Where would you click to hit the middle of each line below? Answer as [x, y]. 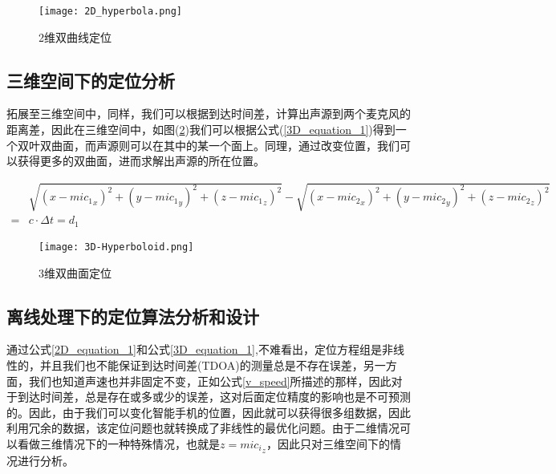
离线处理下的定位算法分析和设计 [133, 316]
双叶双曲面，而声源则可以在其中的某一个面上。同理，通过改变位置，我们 [208, 145]
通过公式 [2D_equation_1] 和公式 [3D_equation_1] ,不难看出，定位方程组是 [194, 349]
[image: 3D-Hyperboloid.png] [116, 247]
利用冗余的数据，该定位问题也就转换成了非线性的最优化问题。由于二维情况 [203, 428]
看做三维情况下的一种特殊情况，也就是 [118, 443]
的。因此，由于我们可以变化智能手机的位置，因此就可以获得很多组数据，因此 [209, 412]
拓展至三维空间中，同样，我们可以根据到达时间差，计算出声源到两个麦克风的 [209, 113]
